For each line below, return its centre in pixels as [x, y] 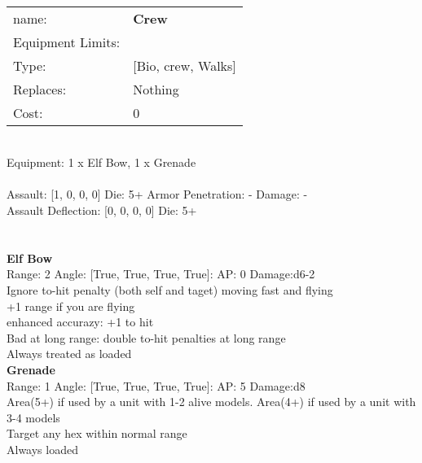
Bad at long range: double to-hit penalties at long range [146, 337]
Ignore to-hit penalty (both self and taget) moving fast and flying [170, 289]
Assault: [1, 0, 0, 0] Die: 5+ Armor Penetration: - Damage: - [157, 194]
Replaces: [40, 89]
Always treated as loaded [69, 354]
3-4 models [33, 417]
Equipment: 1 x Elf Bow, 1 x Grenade [101, 162]
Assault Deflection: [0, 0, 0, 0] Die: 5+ [102, 210]
